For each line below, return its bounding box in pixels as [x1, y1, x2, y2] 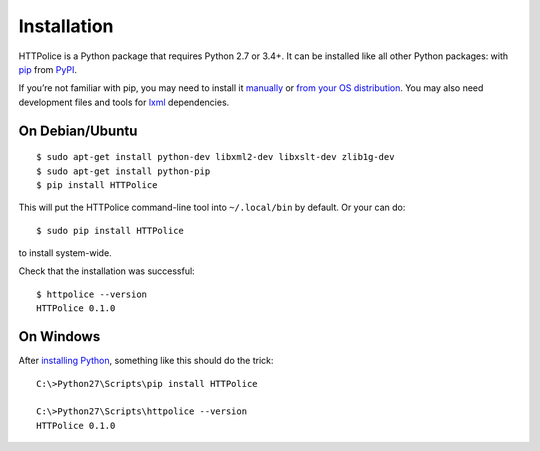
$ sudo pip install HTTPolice [36, 225, 185, 236]
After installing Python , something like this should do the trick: [18, 355, 274, 367]
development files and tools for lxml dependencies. [18, 96, 230, 108]
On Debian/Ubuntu [18, 122, 138, 139]
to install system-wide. [18, 247, 112, 259]
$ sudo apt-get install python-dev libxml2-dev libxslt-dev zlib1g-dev [36, 151, 395, 163]
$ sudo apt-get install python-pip [36, 165, 211, 177]
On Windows [18, 328, 101, 345]
